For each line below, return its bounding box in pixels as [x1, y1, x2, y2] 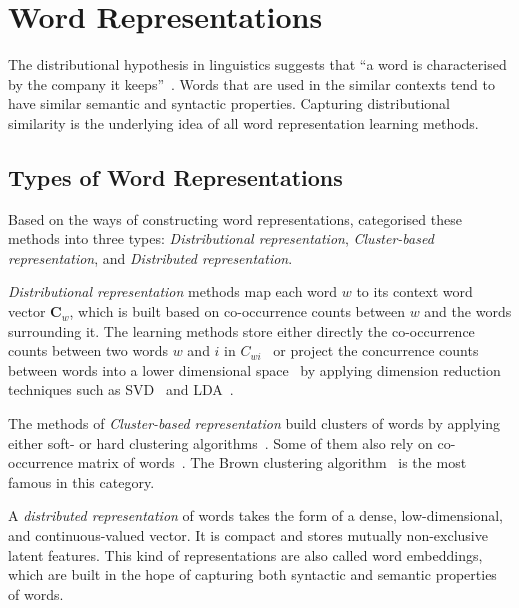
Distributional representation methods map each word [8, 281, 338, 302]
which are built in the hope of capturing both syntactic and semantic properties [8, 564, 497, 585]
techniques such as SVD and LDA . [8, 379, 234, 400]
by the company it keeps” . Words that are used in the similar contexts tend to [8, 73, 495, 94]
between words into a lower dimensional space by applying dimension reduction [8, 359, 501, 380]
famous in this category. [8, 471, 155, 492]
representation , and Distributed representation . [8, 247, 293, 268]
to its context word [356, 281, 473, 302]
